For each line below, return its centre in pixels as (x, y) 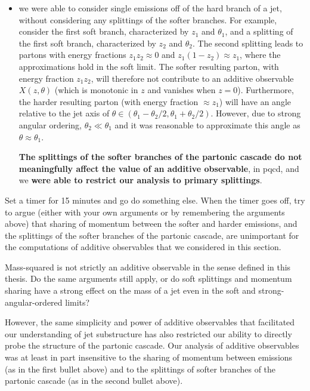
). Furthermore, (266, 90)
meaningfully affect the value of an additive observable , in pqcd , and (159, 168)
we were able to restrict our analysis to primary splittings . (140, 180)
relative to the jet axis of (64, 113)
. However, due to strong (256, 113)
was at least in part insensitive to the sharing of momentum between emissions (149, 357)
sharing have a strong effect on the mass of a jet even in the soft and (130, 290)
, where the (260, 55)
